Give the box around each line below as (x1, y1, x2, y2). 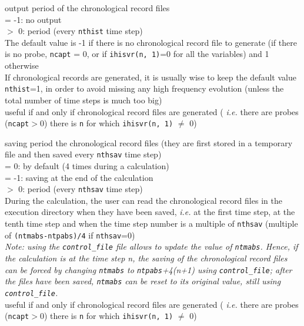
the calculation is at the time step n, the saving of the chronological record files (5, 252, 288, 264)
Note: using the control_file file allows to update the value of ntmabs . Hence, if (5, 240, 298, 253)
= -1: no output (5, 13, 62, 25)
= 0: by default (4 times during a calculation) (5, 160, 169, 172)
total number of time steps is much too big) (5, 93, 162, 106)
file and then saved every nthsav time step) (5, 148, 162, 160)
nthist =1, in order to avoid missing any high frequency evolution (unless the (5, 82, 284, 95)
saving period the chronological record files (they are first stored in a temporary (5, 136, 293, 149)
